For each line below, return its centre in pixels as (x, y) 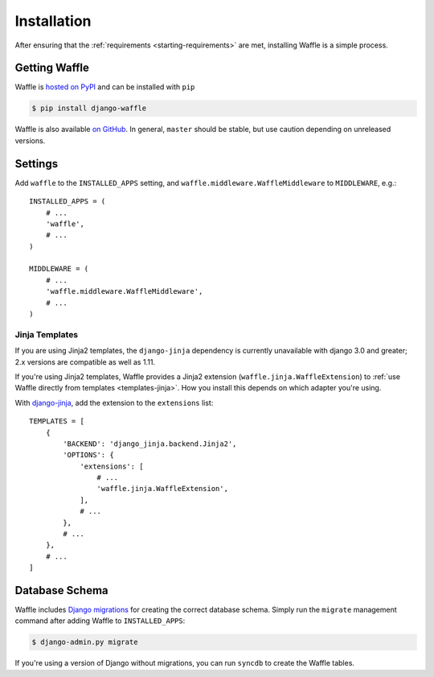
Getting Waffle (52, 68)
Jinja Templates (47, 334)
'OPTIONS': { (88, 455)
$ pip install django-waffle (89, 108)
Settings (37, 164)
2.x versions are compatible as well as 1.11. (85, 361)
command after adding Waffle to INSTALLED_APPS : (100, 621)
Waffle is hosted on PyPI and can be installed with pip (105, 87)
